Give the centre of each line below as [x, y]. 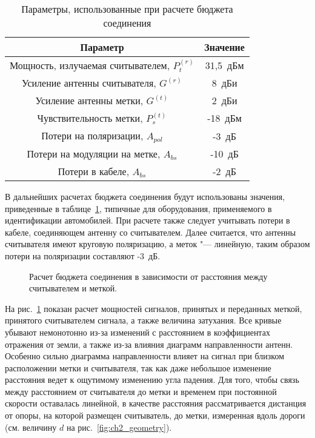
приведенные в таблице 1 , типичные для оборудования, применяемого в [138, 208]
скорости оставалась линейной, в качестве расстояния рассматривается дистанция [156, 403]
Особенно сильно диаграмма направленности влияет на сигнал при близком [145, 356]
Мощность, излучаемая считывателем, [90, 65]
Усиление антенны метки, [89, 101]
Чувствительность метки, [90, 118]
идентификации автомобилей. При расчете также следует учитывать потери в [148, 220]
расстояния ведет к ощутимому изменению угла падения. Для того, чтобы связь [152, 380]
